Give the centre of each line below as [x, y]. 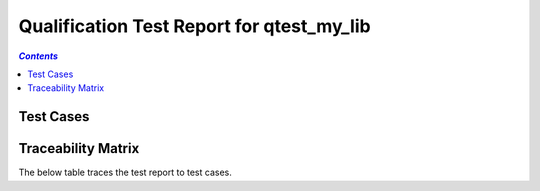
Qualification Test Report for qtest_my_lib [194, 26]
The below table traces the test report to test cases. [125, 172]
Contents [38, 56]
